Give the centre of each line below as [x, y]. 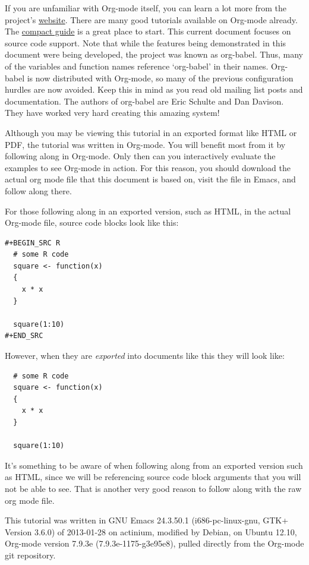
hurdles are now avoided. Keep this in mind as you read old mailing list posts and [154, 89]
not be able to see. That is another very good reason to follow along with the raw [153, 488]
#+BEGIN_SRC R [33, 243]
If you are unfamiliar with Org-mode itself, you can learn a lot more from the [146, 8]
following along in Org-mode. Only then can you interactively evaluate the [140, 156]
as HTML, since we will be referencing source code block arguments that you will [153, 477]
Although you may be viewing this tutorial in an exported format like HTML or [151, 132]
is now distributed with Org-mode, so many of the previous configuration [160, 78]
